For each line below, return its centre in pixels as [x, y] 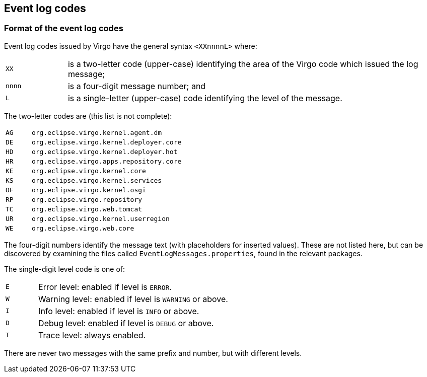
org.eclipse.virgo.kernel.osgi [89, 190]
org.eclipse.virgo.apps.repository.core [106, 161]
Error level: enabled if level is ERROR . [105, 287]
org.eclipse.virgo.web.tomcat [87, 209]
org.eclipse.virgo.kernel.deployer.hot [104, 152]
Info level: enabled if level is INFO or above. [119, 311]
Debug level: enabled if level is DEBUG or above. [126, 323]
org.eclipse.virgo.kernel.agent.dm [97, 132]
